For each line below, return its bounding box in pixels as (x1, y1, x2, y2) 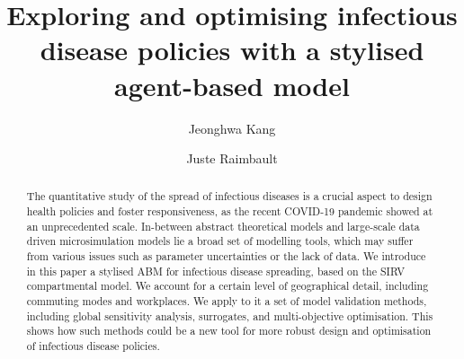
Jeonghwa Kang (188, 118, 276, 137)
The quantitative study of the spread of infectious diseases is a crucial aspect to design (26, 188, 433, 204)
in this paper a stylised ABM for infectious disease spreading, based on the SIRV (26, 263, 406, 278)
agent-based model (114, 66, 350, 103)
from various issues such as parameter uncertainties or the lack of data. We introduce (26, 249, 426, 264)
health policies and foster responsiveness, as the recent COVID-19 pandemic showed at (26, 204, 433, 219)
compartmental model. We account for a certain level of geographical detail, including (26, 278, 429, 293)
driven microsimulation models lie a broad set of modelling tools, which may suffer (26, 233, 414, 249)
